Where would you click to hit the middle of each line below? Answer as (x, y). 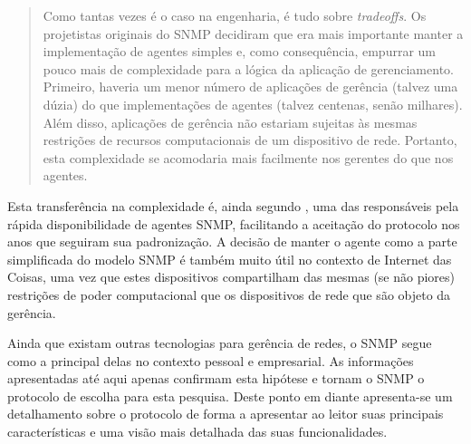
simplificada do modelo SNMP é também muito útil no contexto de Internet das (230, 259)
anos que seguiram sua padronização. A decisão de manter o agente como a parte (232, 241)
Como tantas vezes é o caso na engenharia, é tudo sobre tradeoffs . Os (235, 15)
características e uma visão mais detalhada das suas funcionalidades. (197, 432)
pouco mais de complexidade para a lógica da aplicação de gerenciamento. (248, 68)
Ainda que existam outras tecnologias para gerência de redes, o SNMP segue (220, 343)
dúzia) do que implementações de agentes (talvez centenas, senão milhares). (253, 104)
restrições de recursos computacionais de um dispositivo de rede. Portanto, (250, 140)
